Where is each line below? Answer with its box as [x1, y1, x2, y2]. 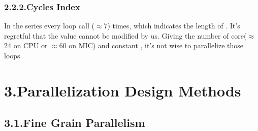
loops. [4, 50, 22, 60]
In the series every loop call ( [4, 20, 94, 31]
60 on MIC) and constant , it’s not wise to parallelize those [59, 40, 244, 51]
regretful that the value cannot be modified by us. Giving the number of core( [4, 30, 247, 41]
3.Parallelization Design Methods [4, 80, 241, 101]
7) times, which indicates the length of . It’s [104, 20, 240, 31]
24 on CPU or [4, 40, 48, 51]
